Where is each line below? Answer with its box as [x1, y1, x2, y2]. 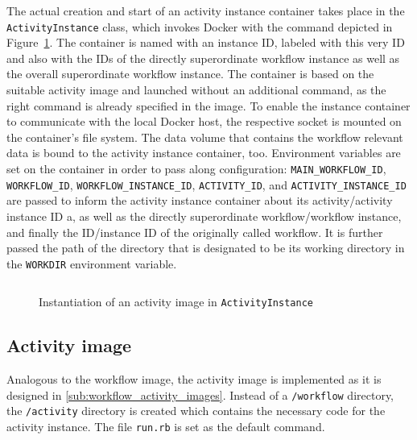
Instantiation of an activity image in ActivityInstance [39, 293, 313, 310]
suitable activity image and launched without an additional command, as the [6, 81, 386, 98]
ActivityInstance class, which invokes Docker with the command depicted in [6, 18, 393, 35]
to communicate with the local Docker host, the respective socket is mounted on [6, 113, 402, 130]
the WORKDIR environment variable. [6, 255, 177, 272]
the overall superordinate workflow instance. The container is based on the [6, 65, 374, 82]
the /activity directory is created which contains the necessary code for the [6, 402, 386, 419]
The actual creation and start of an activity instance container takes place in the [6, 2, 405, 19]
